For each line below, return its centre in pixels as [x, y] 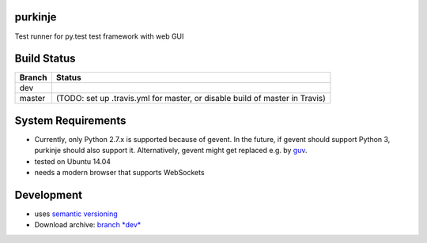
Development [49, 194]
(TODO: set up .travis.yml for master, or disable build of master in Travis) [191, 99]
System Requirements [70, 120]
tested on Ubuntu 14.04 [72, 161]
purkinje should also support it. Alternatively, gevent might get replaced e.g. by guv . [171, 151]
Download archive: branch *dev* [88, 225]
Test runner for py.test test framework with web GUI [99, 36]
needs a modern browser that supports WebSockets [119, 173]
